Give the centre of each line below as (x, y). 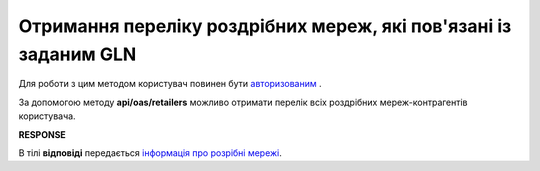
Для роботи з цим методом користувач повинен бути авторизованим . (170, 84)
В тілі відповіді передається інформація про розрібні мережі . (150, 152)
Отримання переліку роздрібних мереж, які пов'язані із (265, 26)
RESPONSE (42, 134)
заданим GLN (77, 54)
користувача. (47, 116)
